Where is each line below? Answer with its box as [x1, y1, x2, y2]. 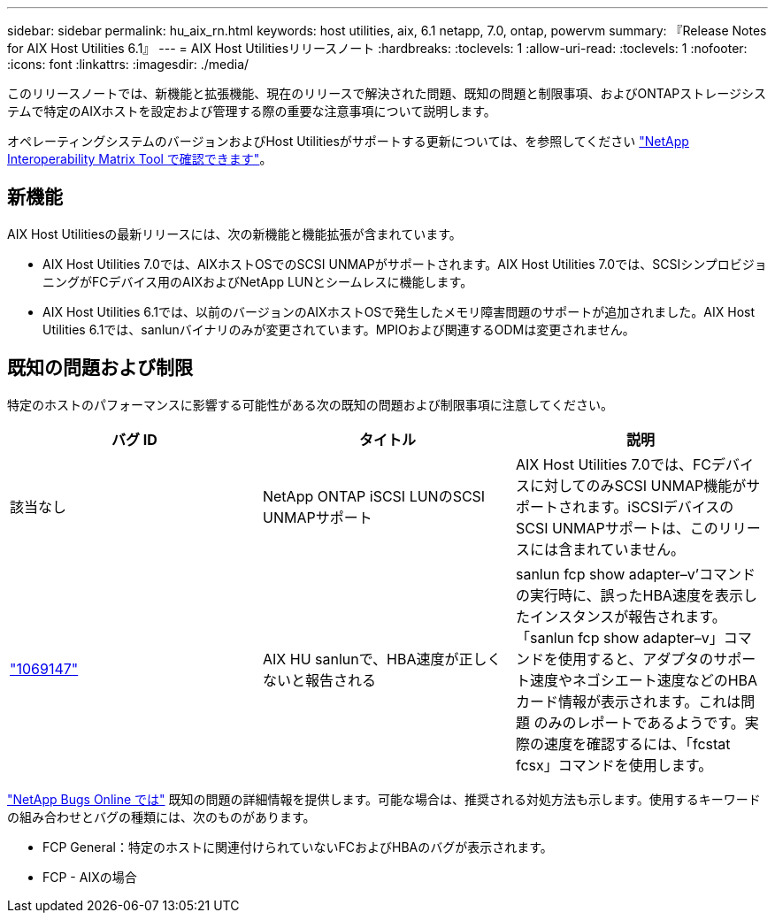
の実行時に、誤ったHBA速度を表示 [515, 586, 743, 604]
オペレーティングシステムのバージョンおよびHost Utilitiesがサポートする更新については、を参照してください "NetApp [7, 134, 689, 149]
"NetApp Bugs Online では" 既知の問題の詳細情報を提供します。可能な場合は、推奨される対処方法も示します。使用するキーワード [7, 791, 761, 807]
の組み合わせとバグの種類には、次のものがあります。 [7, 809, 316, 824]
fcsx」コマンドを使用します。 [515, 755, 713, 774]
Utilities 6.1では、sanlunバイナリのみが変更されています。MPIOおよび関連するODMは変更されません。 [42, 321, 635, 337]
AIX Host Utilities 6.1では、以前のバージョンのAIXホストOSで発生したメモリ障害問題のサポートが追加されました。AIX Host [42, 303, 756, 319]
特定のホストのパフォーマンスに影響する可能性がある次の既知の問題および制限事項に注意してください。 [7, 396, 613, 412]
